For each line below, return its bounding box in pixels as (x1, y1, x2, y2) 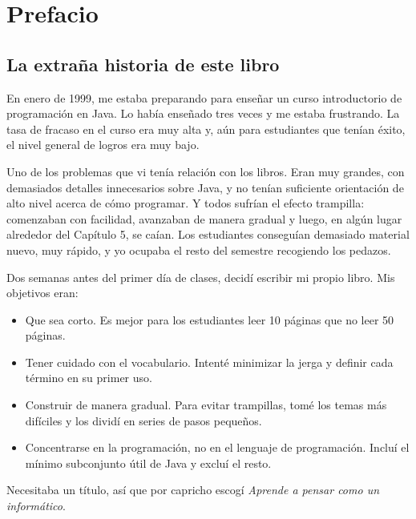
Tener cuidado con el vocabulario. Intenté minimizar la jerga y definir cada (25, 353, 394, 370)
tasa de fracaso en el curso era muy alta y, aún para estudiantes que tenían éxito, (6, 120, 406, 137)
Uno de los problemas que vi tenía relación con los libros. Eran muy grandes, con (6, 163, 405, 179)
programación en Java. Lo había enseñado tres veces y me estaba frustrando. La (6, 105, 400, 122)
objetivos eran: (6, 284, 79, 301)
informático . (6, 497, 66, 514)
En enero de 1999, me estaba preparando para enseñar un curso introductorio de (6, 89, 402, 106)
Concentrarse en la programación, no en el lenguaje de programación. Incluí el (25, 439, 410, 456)
